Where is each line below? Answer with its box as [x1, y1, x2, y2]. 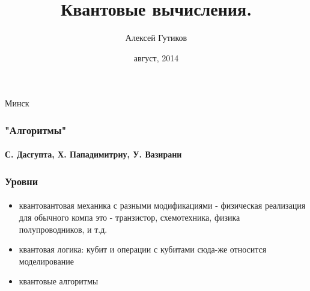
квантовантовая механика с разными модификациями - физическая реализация [19, 199, 306, 212]
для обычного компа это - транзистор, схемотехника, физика [19, 210, 240, 223]
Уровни [5, 173, 38, 188]
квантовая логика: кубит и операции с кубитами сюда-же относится [19, 243, 267, 256]
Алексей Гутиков [125, 31, 187, 44]
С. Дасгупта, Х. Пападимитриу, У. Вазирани [5, 148, 182, 161]
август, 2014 [133, 51, 179, 64]
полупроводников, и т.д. [19, 222, 108, 235]
